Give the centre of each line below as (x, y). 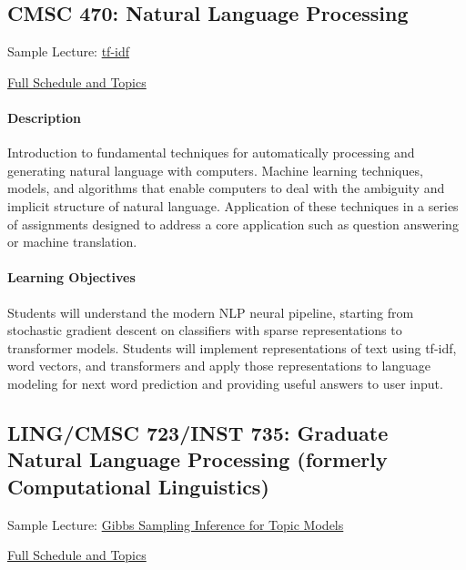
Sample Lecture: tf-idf (69, 51)
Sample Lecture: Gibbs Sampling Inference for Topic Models (176, 524)
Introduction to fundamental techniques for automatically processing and (211, 153)
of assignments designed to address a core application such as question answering (233, 224)
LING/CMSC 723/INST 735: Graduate (198, 432)
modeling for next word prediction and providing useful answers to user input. (225, 383)
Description (45, 117)
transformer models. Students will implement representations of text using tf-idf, (232, 347)
